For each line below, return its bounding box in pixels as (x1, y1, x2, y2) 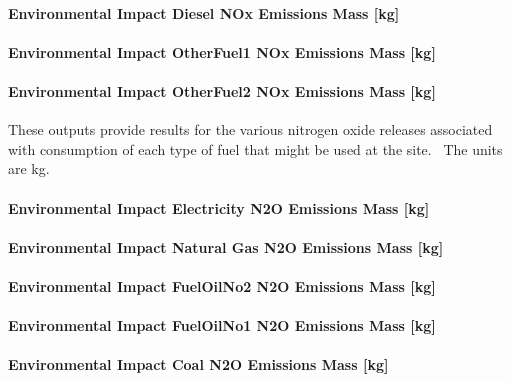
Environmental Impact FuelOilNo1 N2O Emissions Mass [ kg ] (8, 315, 436, 336)
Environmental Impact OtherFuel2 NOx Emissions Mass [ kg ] (8, 80, 436, 101)
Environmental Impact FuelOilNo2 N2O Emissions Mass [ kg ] (8, 275, 436, 296)
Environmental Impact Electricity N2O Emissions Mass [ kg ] (8, 197, 430, 218)
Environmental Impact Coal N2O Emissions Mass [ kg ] (8, 354, 389, 375)
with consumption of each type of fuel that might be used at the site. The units (8, 138, 503, 159)
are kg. (8, 158, 50, 179)
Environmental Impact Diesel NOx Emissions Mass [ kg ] (8, 2, 400, 23)
